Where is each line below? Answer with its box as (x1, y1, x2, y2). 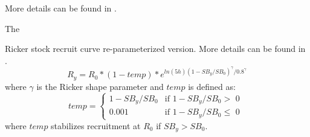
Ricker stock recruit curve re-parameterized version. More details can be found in (5, 42, 306, 55)
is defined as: (188, 80, 236, 92)
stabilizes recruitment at (51, 119, 141, 132)
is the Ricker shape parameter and (36, 80, 164, 92)
